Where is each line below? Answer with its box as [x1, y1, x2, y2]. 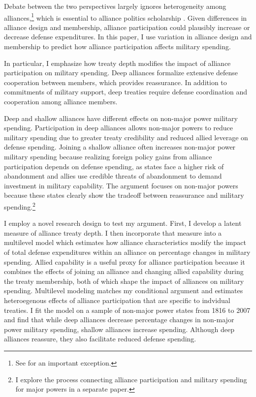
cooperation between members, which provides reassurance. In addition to [4, 77, 227, 87]
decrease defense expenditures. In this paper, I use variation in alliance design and [4, 31, 252, 42]
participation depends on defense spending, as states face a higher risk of [4, 161, 224, 171]
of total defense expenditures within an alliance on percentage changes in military [4, 246, 251, 257]
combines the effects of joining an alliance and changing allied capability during [4, 266, 244, 276]
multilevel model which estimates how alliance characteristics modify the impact [4, 237, 246, 247]
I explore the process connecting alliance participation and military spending [15, 374, 247, 384]
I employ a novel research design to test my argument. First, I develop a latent [4, 218, 242, 228]
